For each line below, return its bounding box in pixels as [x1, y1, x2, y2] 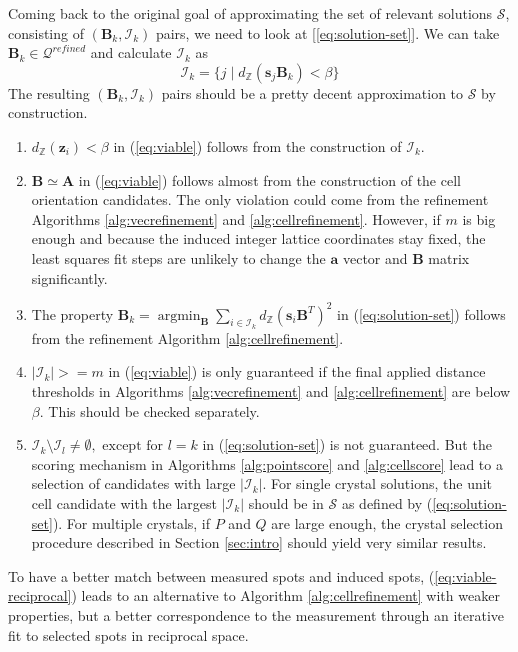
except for [102, 439, 164, 454]
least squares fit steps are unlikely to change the [31, 247, 326, 268]
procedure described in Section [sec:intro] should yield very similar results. [31, 532, 487, 553]
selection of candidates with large [31, 473, 236, 494]
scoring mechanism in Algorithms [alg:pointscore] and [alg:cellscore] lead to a [31, 453, 503, 474]
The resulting [8, 82, 90, 103]
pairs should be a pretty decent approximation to [161, 82, 464, 103]
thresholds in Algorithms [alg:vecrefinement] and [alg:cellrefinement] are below [31, 381, 511, 402]
